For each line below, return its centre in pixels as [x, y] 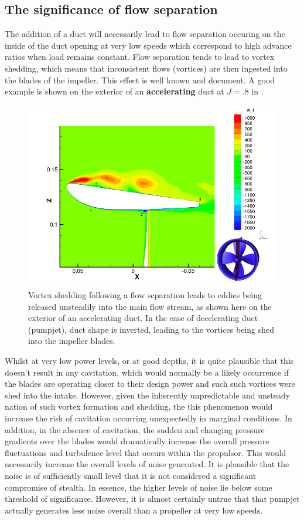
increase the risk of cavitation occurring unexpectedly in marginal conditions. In [148, 418]
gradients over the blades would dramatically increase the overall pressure [137, 441]
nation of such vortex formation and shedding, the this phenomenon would [139, 406]
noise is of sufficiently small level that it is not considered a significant [131, 475]
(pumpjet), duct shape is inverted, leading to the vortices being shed [151, 329]
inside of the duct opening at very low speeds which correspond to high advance [148, 45]
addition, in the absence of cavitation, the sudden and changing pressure [135, 429]
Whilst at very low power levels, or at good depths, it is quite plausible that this [149, 361]
